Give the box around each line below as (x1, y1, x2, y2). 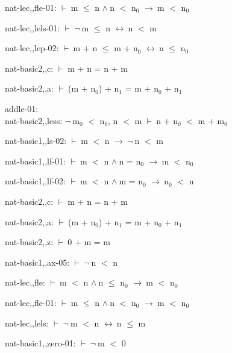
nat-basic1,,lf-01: (5, 154, 66, 167)
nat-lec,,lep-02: (5, 42, 59, 54)
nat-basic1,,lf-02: (5, 175, 66, 187)
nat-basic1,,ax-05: (5, 255, 70, 268)
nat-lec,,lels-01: (5, 21, 60, 34)
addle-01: (5, 102, 39, 114)
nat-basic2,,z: (5, 236, 54, 248)
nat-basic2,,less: (5, 114, 63, 127)
